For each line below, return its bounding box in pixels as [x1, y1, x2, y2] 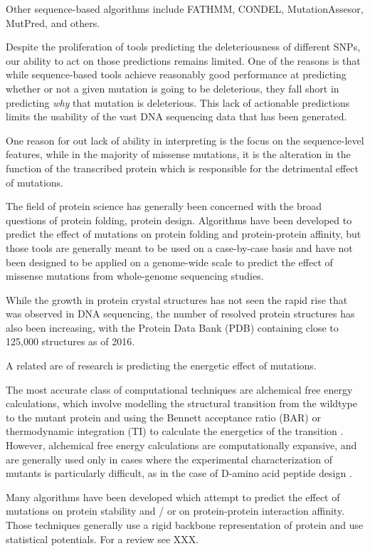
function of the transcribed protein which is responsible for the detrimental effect [6, 160, 359, 175]
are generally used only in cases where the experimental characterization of [6, 451, 332, 466]
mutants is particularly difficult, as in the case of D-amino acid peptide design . [6, 466, 352, 481]
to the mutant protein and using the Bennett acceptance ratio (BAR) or [6, 409, 321, 424]
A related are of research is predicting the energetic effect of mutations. [6, 358, 317, 373]
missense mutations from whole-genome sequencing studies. [6, 268, 264, 283]
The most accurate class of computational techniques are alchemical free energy [6, 382, 353, 397]
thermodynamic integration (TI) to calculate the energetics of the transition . [6, 424, 344, 439]
